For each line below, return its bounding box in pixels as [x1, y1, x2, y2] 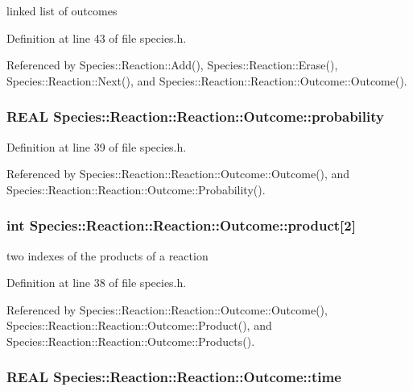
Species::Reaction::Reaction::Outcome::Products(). [6, 332, 255, 349]
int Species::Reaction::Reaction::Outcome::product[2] [6, 215, 356, 235]
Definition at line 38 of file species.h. [6, 274, 187, 291]
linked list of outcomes [6, 2, 118, 19]
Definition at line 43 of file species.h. [6, 29, 187, 46]
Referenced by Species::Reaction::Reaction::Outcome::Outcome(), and [6, 165, 350, 182]
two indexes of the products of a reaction [6, 247, 209, 264]
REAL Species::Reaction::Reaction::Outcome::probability [6, 106, 384, 127]
